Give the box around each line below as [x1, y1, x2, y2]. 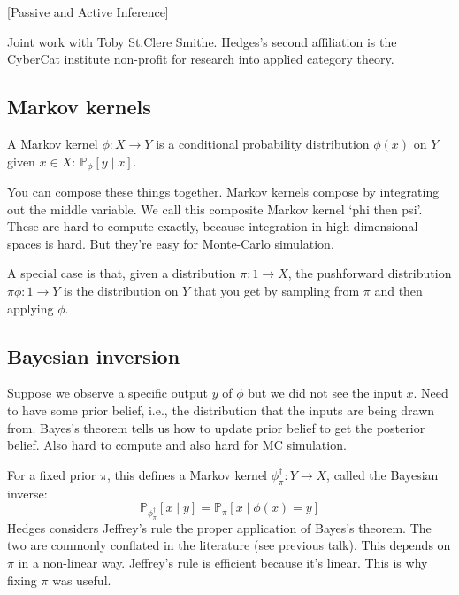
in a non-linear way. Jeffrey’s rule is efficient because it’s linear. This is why [18, 553, 428, 572]
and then [374, 282, 423, 299]
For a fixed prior [7, 465, 96, 483]
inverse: [7, 483, 48, 502]
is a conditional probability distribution [156, 134, 370, 152]
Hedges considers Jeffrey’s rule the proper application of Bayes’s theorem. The [7, 518, 432, 537]
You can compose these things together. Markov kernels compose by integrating [7, 182, 440, 201]
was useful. [52, 570, 111, 589]
